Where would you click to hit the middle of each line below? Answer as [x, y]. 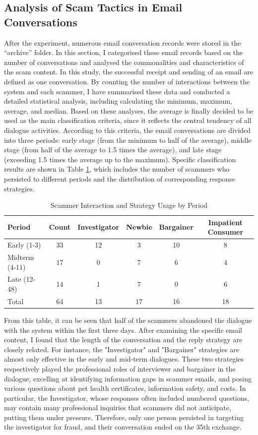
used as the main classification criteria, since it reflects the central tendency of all [128, 120]
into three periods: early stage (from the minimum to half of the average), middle [128, 140]
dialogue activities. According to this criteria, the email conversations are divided [128, 130]
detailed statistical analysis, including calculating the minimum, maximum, [118, 101]
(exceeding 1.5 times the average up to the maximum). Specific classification [120, 159]
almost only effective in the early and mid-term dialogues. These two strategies [124, 359]
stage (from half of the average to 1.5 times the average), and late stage [113, 150]
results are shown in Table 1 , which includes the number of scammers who [117, 169]
